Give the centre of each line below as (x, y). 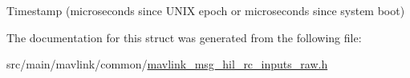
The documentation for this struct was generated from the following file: (184, 37)
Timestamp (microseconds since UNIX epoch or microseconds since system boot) (206, 10)
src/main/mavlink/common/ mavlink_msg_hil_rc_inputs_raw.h (167, 64)
